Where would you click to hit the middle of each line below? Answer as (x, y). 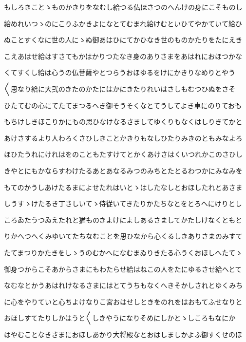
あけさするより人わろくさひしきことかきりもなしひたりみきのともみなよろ (123, 138)
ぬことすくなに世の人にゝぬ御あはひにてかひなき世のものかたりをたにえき (123, 40)
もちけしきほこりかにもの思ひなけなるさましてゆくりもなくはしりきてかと (123, 122)
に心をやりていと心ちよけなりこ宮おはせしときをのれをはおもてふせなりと (123, 301)
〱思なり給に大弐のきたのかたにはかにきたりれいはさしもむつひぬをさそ (120, 88)
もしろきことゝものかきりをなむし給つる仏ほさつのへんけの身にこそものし (123, 7)
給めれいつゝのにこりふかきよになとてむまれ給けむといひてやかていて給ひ (123, 23)
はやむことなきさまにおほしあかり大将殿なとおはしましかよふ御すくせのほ (123, 334)
